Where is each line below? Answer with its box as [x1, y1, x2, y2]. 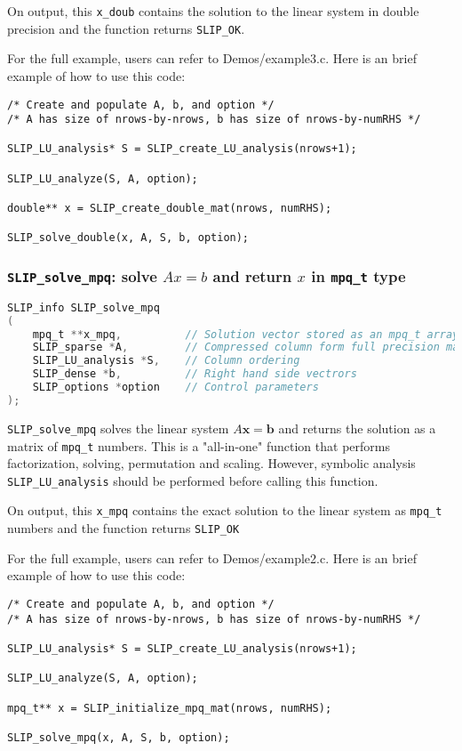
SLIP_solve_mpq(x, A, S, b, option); [7, 731, 230, 744]
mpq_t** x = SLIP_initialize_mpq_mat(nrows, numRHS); [7, 701, 332, 715]
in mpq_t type [311, 264, 406, 287]
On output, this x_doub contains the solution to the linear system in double [7, 2, 419, 20]
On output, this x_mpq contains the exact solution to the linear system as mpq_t [7, 501, 442, 520]
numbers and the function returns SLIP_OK [7, 519, 240, 537]
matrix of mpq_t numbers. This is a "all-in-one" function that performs [7, 436, 390, 455]
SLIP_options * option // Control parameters [32, 381, 319, 394]
